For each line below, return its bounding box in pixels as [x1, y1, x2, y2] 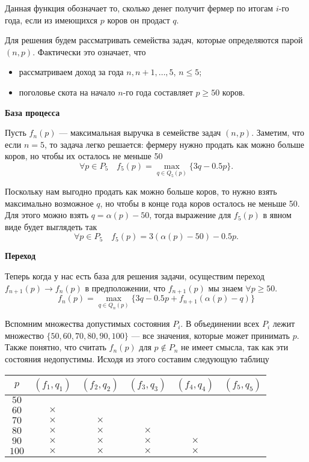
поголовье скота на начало [19, 85, 115, 98]
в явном [263, 208, 292, 221]
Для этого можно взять [5, 208, 89, 221]
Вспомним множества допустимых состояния [5, 317, 170, 330]
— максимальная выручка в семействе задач [59, 126, 221, 139]
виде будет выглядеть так [5, 220, 97, 233]
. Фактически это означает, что [32, 45, 146, 58]
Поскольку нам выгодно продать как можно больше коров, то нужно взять [5, 185, 277, 198]
